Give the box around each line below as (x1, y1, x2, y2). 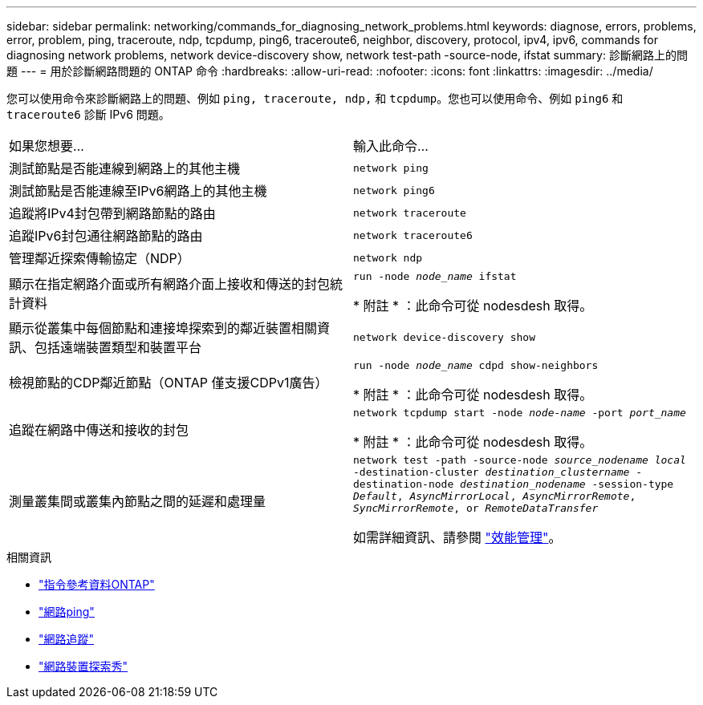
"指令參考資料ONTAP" (39, 577, 155, 591)
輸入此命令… (353, 138, 429, 154)
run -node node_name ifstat (353, 270, 517, 282)
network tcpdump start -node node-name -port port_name (353, 407, 686, 419)
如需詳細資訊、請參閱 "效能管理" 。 (353, 529, 562, 545)
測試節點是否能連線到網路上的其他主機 (9, 160, 241, 176)
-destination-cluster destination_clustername (353, 466, 630, 478)
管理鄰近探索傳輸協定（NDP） (9, 250, 190, 266)
